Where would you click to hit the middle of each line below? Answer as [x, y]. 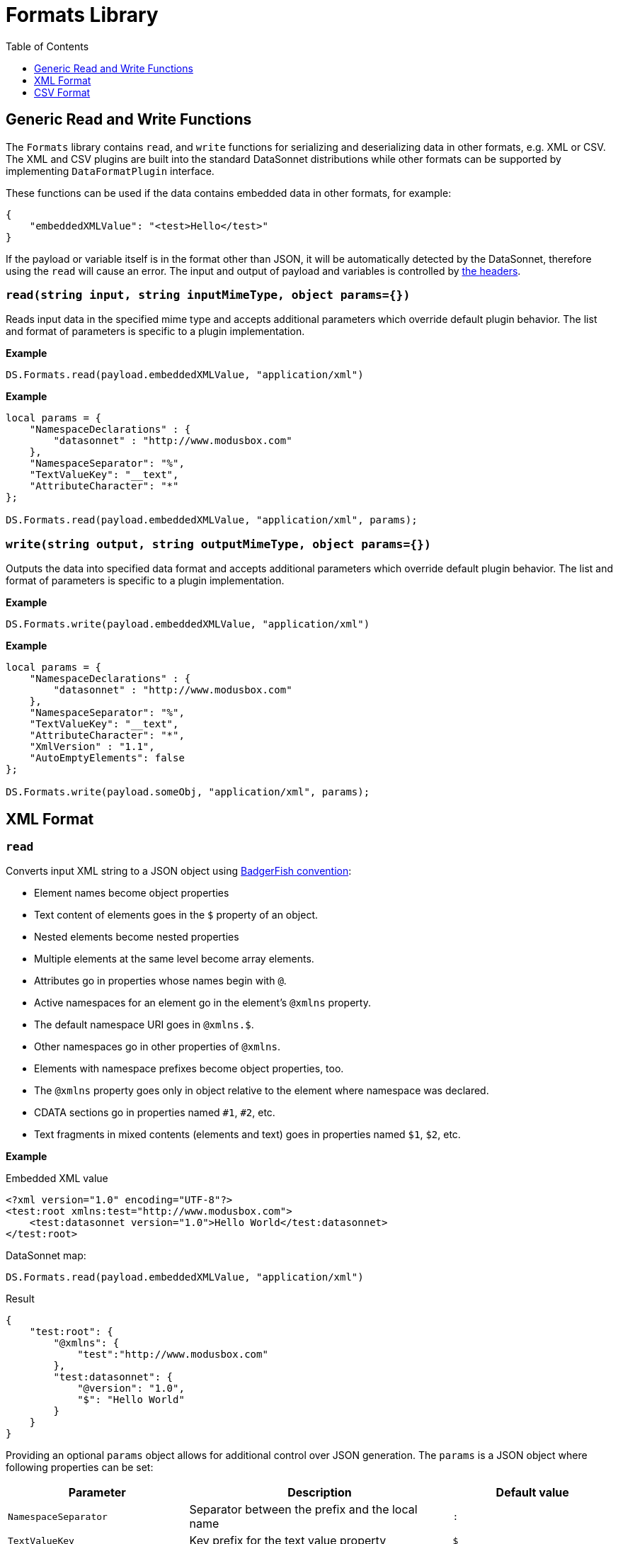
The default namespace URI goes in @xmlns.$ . [144, 1025]
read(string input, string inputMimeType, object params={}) [208, 295]
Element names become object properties [132, 893]
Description [320, 1493]
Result [20, 1299]
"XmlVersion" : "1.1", [92, 747]
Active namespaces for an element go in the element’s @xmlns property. [202, 1003]
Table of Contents [47, 46]
